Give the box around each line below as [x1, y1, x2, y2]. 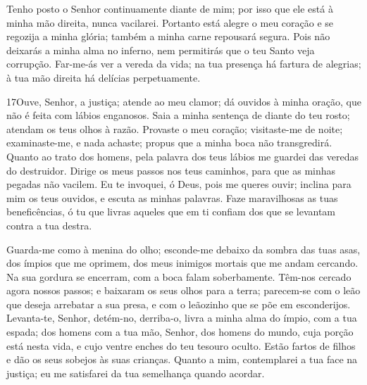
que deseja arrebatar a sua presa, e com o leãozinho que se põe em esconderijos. [6, 296, 351, 311]
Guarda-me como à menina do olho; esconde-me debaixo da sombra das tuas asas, [6, 241, 361, 256]
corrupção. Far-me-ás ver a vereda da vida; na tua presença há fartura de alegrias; [6, 56, 361, 71]
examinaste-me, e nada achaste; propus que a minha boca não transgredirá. [6, 135, 332, 150]
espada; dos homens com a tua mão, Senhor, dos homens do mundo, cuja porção [6, 324, 354, 339]
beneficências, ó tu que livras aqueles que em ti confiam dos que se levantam [6, 204, 336, 219]
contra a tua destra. [6, 217, 92, 232]
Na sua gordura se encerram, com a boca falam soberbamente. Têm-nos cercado [6, 269, 352, 284]
